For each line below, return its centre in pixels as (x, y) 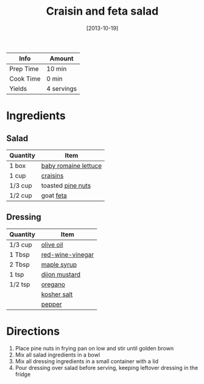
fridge (23, 374)
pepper (51, 304)
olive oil (52, 244)
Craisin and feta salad (102, 11)
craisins (52, 175)
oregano (53, 284)
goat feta (54, 195)
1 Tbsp (20, 255)
